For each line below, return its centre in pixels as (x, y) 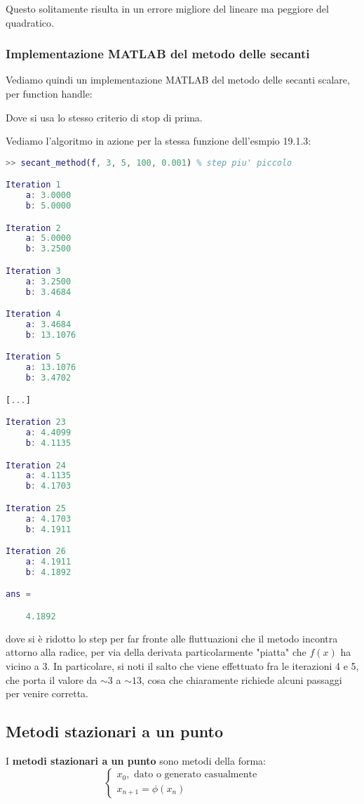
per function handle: (49, 93)
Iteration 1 (33, 185)
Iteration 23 (36, 422)
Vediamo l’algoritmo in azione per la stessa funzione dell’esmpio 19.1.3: (159, 141)
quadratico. (30, 22)
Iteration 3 (33, 271)
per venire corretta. (47, 693)
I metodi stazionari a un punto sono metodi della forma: (136, 760)
